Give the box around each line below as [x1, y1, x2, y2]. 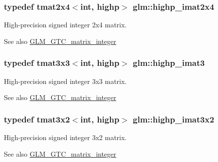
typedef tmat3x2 [4, 113, 70, 125]
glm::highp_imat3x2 [133, 113, 215, 125]
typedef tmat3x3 [4, 57, 70, 69]
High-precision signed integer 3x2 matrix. [4, 132, 127, 142]
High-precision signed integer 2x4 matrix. [4, 20, 127, 30]
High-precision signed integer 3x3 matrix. [4, 76, 127, 86]
